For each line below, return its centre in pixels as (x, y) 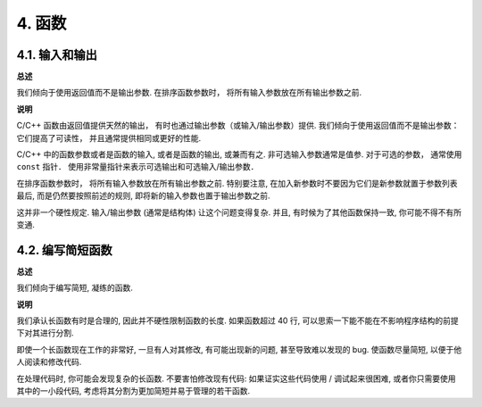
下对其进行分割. (46, 333)
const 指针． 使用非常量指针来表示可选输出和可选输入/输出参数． (137, 167)
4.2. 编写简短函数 (65, 250)
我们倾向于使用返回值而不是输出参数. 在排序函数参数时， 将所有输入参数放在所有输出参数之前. (189, 93)
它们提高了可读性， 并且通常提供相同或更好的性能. (108, 137)
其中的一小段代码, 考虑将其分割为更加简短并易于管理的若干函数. (133, 391)
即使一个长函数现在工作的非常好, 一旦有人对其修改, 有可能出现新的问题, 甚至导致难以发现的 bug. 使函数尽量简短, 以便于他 (239, 349)
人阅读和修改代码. (49, 362)
